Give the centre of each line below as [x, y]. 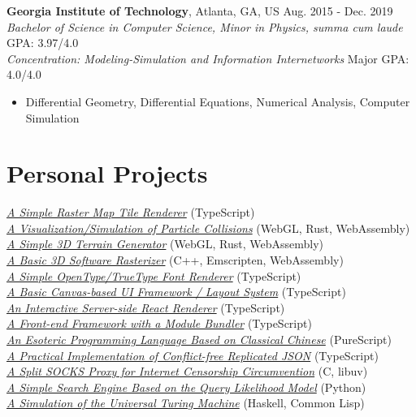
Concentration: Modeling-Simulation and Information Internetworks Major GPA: [208, 58]
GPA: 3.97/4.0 [43, 43]
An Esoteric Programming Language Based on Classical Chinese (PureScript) [199, 340]
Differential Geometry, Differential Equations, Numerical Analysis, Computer [218, 101]
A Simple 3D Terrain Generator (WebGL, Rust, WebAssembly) [165, 244]
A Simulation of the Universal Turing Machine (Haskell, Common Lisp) [186, 403]
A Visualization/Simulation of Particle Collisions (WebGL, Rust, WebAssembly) [208, 228]
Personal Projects [107, 173]
